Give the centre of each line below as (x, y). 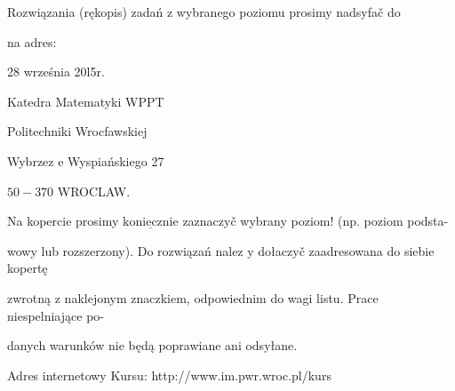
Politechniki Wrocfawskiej (77, 131)
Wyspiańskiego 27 (116, 160)
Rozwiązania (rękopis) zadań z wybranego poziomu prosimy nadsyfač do (204, 12)
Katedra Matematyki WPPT (86, 101)
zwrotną (29, 297)
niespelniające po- (56, 315)
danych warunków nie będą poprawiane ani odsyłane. (152, 345)
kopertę (28, 268)
